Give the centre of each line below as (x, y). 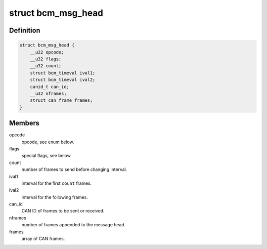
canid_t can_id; (49, 87)
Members (24, 123)
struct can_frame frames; (61, 101)
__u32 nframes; (48, 93)
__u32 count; (46, 66)
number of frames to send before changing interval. (74, 169)
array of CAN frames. (43, 239)
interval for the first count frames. (57, 183)
